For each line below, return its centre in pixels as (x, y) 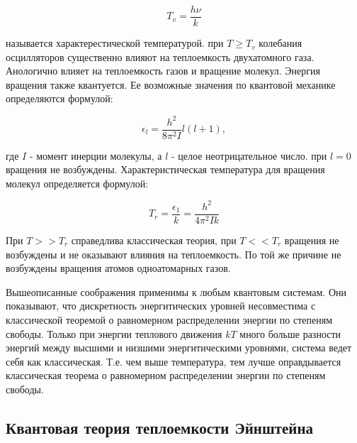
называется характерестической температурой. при (115, 43)
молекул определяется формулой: (77, 183)
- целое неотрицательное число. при (249, 155)
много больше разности (290, 333)
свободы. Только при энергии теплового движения (114, 333)
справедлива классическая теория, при (154, 240)
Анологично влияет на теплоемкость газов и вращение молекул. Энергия (163, 71)
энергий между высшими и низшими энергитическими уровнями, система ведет (179, 348)
